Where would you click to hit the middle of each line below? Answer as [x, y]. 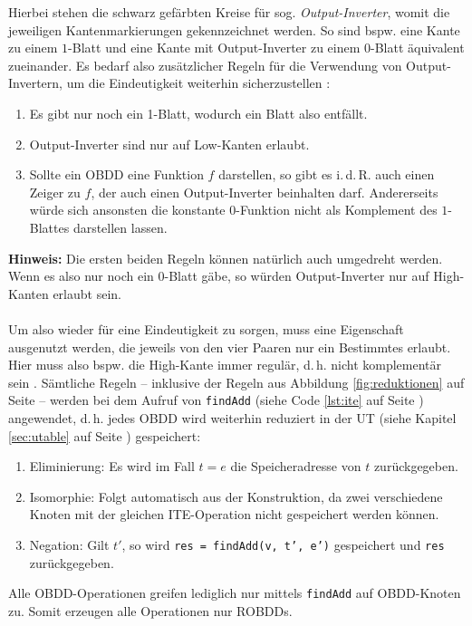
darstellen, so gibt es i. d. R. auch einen [327, 174]
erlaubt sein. [87, 293]
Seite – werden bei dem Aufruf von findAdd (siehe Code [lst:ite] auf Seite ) [216, 400]
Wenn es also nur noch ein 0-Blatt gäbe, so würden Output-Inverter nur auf [219, 276]
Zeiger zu [55, 192]
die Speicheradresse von [296, 466]
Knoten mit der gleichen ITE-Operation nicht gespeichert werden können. [234, 514]
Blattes [49, 227]
